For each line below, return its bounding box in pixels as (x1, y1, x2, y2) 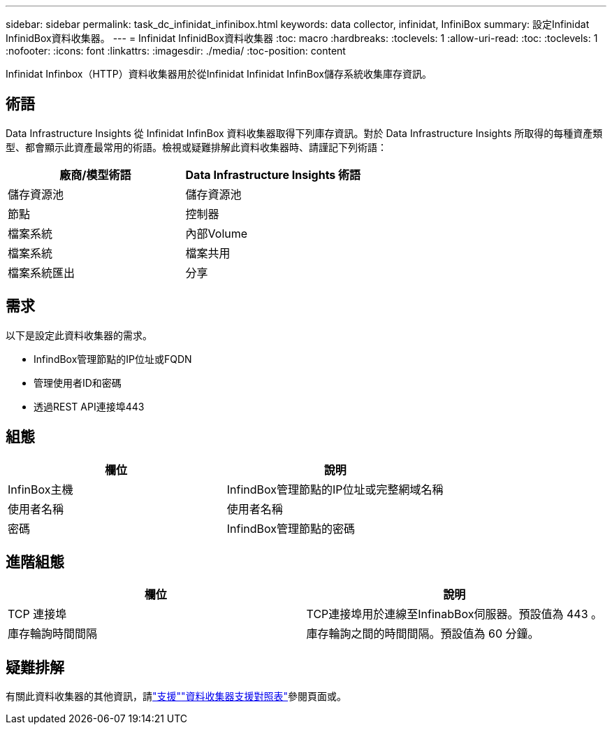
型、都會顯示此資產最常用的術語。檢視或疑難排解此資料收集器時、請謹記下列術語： (6, 141, 387, 153)
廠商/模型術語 (59, 167, 131, 182)
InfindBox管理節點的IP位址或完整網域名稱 (226, 482, 444, 496)
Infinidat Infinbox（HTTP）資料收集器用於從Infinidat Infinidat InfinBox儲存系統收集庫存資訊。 (6, 68, 432, 80)
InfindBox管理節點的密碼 (226, 521, 356, 536)
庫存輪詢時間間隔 (8, 627, 98, 641)
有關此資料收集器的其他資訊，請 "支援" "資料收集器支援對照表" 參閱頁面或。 (6, 690, 347, 703)
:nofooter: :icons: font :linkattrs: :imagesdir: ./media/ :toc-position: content (6, 45, 346, 57)
